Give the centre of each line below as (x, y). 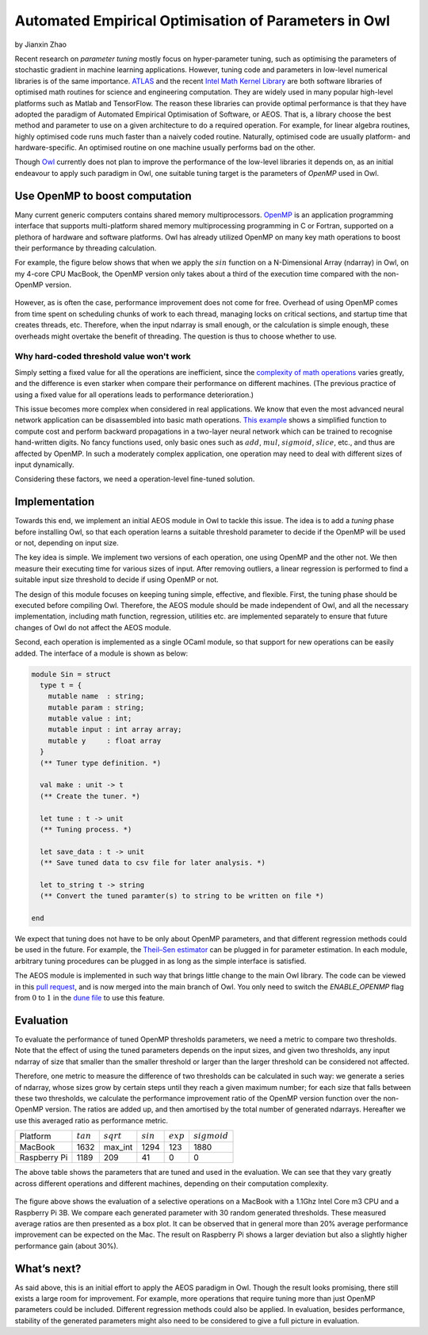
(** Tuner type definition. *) (101, 763)
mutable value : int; (90, 719)
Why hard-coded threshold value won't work (103, 357)
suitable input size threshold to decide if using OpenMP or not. (117, 580)
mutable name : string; (96, 696)
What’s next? (48, 1268)
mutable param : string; (96, 707)
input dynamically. (44, 465)
